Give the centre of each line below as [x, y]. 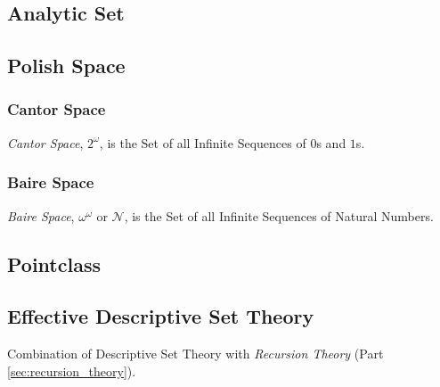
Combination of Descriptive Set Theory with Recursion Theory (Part [196, 354]
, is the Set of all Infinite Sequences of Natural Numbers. [279, 215]
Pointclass [54, 263]
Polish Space [66, 66]
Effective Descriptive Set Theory [161, 316]
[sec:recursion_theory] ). [72, 371]
